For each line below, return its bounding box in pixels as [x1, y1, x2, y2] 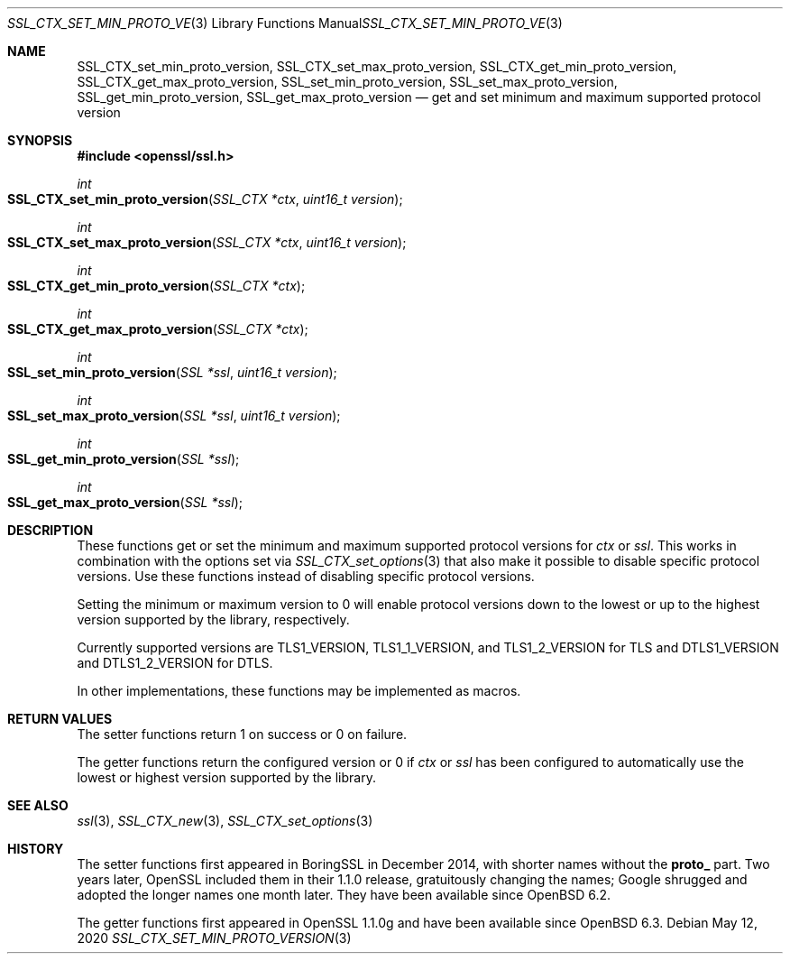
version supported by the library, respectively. [77, 612, 350, 627]
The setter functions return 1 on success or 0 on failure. [77, 726, 408, 742]
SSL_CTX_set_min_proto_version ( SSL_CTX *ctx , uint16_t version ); [7, 191, 403, 207]
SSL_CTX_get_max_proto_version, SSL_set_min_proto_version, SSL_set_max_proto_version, [77, 74, 618, 89]
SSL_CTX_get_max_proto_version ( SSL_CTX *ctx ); [7, 321, 308, 337]
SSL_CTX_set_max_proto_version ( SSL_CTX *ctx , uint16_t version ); [7, 235, 407, 250]
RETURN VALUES [7, 711, 113, 726]
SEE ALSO [7, 798, 69, 813]
